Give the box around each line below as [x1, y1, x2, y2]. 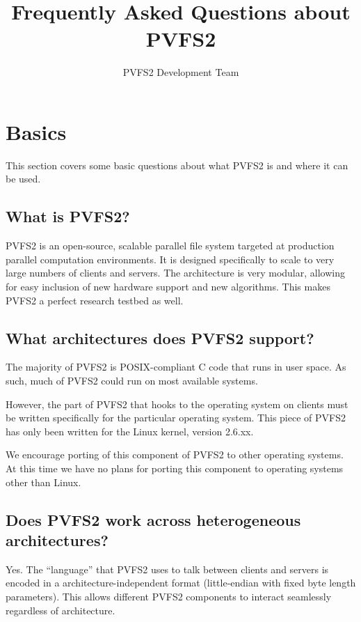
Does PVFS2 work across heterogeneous [6, 508, 301, 530]
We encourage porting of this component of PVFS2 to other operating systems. [6, 447, 344, 462]
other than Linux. [6, 474, 81, 489]
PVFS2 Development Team [122, 65, 239, 79]
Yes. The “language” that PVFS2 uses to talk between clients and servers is [6, 561, 329, 576]
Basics [6, 117, 67, 146]
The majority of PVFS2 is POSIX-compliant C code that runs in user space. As [6, 359, 346, 374]
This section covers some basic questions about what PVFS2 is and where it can [6, 157, 348, 172]
